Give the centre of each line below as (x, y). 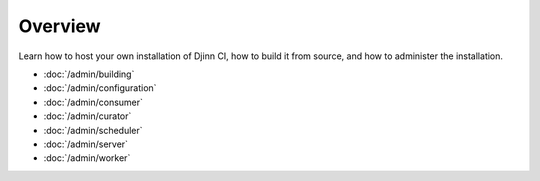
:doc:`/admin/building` (89, 74)
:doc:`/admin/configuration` (100, 88)
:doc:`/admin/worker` (87, 158)
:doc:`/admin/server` (86, 144)
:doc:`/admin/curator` (87, 116)
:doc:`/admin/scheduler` (93, 130)
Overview (59, 26)
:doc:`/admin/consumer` (93, 102)
